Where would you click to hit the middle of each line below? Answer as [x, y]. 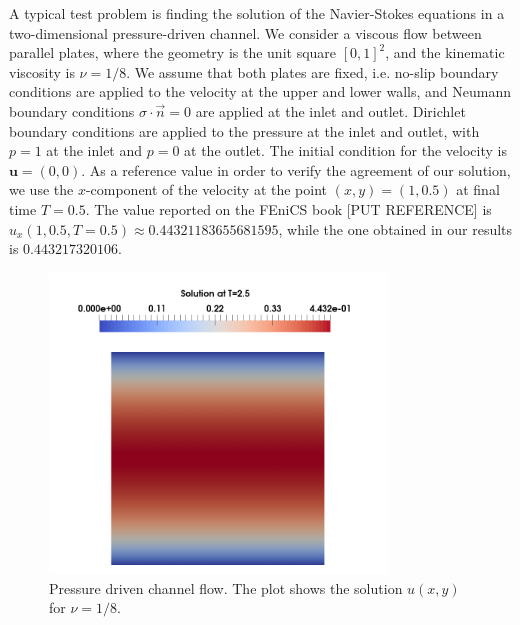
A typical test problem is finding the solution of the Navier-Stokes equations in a [257, 13]
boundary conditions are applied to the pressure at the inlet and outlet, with [244, 130]
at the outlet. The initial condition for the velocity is [345, 150]
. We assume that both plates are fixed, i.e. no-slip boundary [312, 71]
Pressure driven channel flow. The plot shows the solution [226, 587]
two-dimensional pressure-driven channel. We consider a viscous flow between [245, 32]
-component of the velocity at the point [206, 189]
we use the [41, 189]
